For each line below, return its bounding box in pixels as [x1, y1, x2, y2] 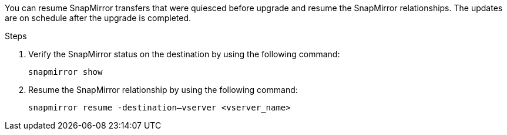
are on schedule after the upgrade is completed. [5, 13, 192, 23]
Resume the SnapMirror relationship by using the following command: [28, 85, 298, 95]
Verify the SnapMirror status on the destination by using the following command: [28, 49, 340, 59]
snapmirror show [28, 67, 103, 77]
